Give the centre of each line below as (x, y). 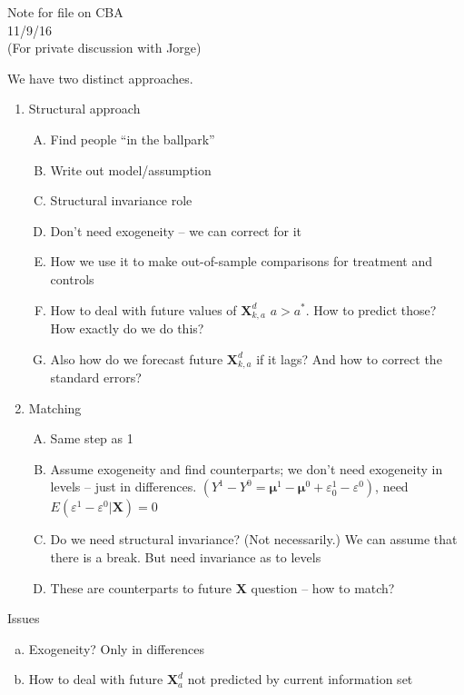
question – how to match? (323, 587)
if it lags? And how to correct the (349, 358)
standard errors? (96, 377)
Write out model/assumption (131, 169)
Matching (55, 407)
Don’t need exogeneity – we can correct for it (176, 230)
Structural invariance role (121, 200)
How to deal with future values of (143, 309)
